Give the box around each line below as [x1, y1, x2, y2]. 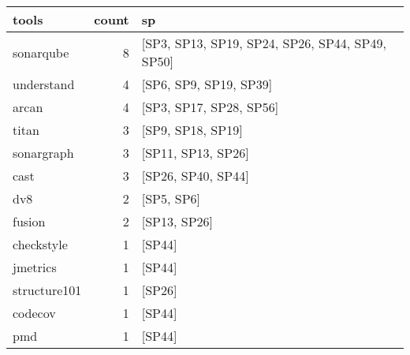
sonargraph [13, 144, 74, 162]
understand [13, 75, 75, 93]
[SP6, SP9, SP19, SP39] [141, 75, 273, 93]
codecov [13, 304, 56, 322]
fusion [13, 212, 46, 230]
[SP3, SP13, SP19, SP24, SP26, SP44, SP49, [141, 34, 386, 52]
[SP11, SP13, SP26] [141, 144, 249, 162]
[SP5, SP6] [141, 189, 201, 207]
